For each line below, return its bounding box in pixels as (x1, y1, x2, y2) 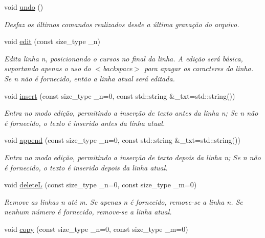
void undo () (4, 2, 43, 12)
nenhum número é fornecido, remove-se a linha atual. (4, 206, 172, 217)
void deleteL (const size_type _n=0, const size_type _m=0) (4, 179, 197, 190)
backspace (103, 63, 132, 74)
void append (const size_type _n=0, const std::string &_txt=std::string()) (4, 135, 240, 145)
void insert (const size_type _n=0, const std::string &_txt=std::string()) (4, 90, 235, 101)
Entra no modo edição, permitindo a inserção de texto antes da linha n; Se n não (4, 107, 258, 118)
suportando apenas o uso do (4, 63, 91, 74)
